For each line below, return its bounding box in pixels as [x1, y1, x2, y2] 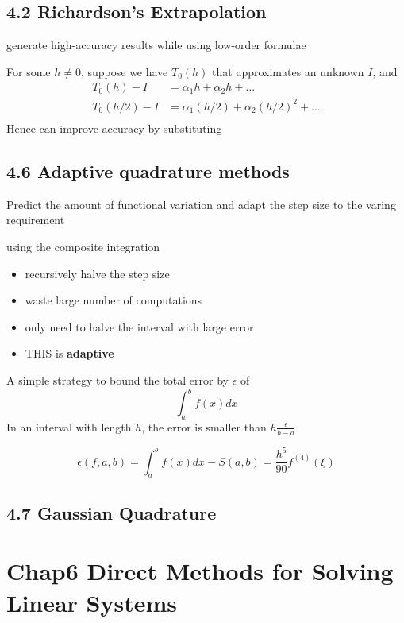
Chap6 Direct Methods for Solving [6, 555, 394, 587]
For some [6, 63, 51, 79]
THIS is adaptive [25, 345, 114, 362]
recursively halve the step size [25, 265, 170, 281]
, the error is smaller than [141, 418, 267, 435]
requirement [6, 211, 65, 228]
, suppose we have [80, 63, 168, 79]
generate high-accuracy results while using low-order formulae [6, 37, 306, 53]
